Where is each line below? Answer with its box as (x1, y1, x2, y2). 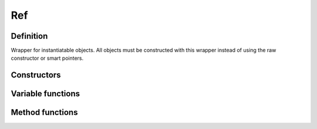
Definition (11, 31, 48, 41)
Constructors (11, 70, 61, 80)
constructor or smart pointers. (11, 55, 84, 62)
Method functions (11, 107, 78, 117)
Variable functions (11, 89, 80, 99)
